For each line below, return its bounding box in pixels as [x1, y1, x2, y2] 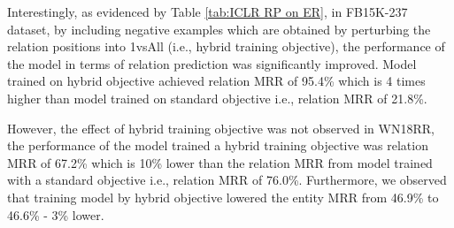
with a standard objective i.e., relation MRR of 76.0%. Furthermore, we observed [7, 171, 447, 189]
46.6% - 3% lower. [7, 205, 104, 224]
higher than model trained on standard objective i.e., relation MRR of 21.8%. [7, 88, 427, 107]
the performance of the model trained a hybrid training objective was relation [7, 136, 428, 155]
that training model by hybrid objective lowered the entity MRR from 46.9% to [7, 187, 439, 206]
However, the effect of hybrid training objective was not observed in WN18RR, [7, 118, 435, 137]
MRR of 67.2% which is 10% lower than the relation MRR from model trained [7, 153, 433, 171]
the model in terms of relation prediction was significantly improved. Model [7, 54, 417, 72]
